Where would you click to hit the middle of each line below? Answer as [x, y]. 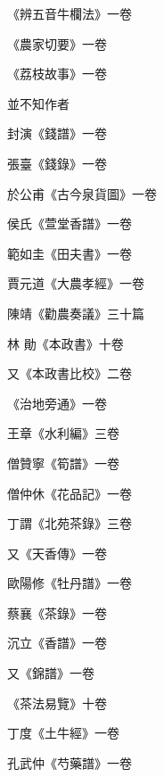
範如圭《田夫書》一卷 [70, 253]
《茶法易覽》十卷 [57, 703]
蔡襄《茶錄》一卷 [57, 612]
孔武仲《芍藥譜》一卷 [70, 762]
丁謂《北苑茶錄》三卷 [70, 523]
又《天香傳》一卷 [57, 553]
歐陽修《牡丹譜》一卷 [70, 583]
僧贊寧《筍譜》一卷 [63, 463]
